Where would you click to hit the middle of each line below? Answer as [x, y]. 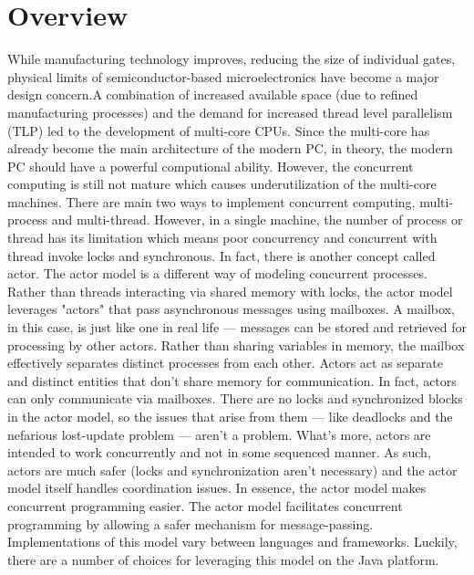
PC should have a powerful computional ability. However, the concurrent [211, 166]
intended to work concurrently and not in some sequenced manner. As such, [219, 452]
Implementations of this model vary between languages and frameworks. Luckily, [232, 542]
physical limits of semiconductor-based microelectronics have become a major [223, 76]
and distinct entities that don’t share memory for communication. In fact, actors [232, 380]
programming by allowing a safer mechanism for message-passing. [191, 523]
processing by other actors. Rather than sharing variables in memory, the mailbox [236, 345]
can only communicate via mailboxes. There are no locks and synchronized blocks [235, 398]
